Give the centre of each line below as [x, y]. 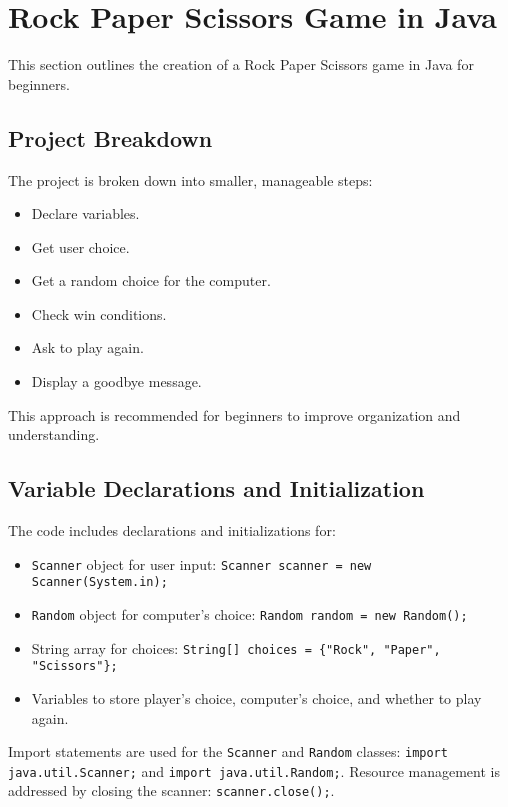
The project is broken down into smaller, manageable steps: [190, 179]
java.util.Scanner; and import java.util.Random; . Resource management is [254, 770]
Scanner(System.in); [99, 582]
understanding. [54, 434]
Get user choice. [80, 246]
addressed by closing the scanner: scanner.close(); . [171, 790]
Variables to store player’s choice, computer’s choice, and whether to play [256, 697]
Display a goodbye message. [116, 381]
